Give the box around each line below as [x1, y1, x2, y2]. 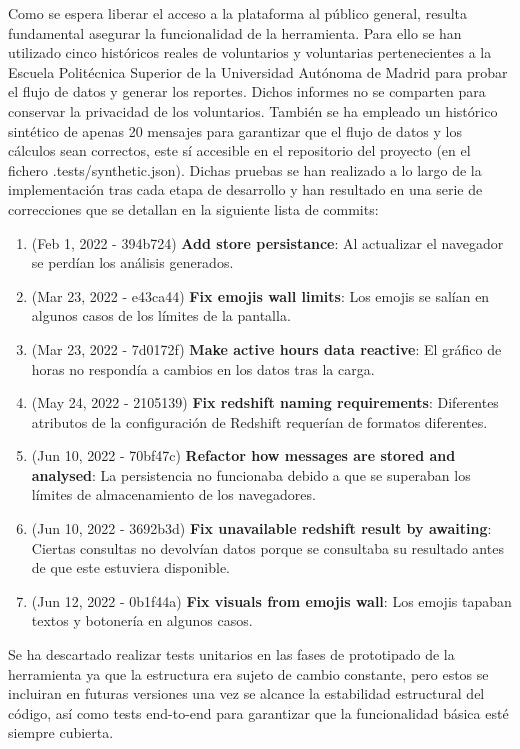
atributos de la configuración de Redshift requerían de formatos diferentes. [31, 411, 488, 432]
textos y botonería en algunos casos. [31, 610, 253, 631]
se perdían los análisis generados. [31, 252, 234, 273]
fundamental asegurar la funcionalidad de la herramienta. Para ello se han [8, 22, 462, 43]
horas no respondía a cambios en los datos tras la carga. [31, 358, 375, 379]
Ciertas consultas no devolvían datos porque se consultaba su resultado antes [31, 537, 504, 558]
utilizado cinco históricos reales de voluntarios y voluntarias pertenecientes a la [8, 42, 492, 63]
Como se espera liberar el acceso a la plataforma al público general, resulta [8, 3, 468, 23]
